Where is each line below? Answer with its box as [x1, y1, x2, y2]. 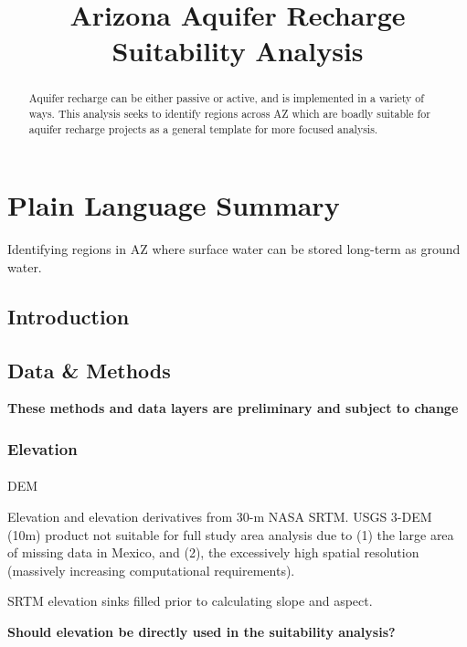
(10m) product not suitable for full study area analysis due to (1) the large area [7, 525, 454, 544]
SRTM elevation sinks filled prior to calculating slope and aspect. [7, 591, 373, 610]
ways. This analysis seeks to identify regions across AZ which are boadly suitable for [28, 106, 430, 122]
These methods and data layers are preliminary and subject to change [7, 398, 459, 418]
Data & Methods [7, 355, 171, 384]
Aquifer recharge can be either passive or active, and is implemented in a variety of [28, 90, 424, 106]
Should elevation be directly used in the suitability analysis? [7, 622, 396, 642]
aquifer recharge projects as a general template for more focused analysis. [28, 121, 378, 136]
